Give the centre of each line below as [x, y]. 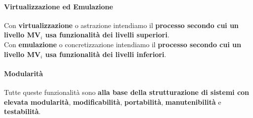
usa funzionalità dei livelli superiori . [107, 35]
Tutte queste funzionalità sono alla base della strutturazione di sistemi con [127, 92]
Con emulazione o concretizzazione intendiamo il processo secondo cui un [123, 44]
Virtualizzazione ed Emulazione [59, 6]
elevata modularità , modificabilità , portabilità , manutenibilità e [113, 102]
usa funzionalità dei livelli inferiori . [106, 54]
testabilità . [22, 111]
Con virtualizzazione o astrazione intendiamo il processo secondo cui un [121, 25]
